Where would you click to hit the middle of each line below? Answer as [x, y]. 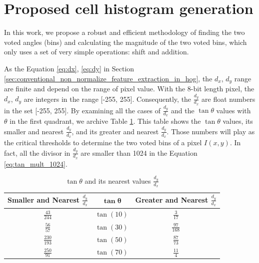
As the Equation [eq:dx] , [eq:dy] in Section [69, 68]
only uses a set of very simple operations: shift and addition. [96, 52]
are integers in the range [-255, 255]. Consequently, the [107, 99]
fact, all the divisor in [37, 152]
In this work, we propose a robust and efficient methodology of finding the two [124, 32]
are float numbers [228, 99]
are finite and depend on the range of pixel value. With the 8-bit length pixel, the [129, 88]
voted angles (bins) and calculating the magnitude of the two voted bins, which [125, 42]
